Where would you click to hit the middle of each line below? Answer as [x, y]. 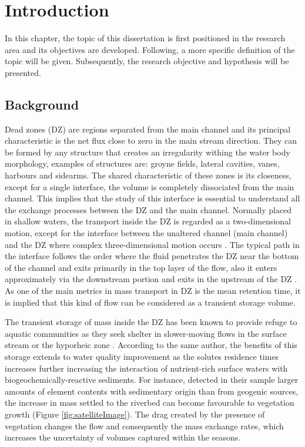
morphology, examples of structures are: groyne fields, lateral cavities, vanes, [142, 163]
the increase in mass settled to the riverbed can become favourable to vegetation [150, 403]
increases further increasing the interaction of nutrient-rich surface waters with [146, 368]
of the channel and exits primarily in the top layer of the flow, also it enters [141, 267]
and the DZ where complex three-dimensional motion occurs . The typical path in [152, 244]
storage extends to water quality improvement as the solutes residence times [142, 356]
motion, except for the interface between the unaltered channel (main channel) [146, 233]
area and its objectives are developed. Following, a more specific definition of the [150, 49]
